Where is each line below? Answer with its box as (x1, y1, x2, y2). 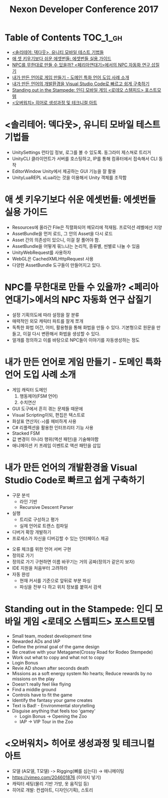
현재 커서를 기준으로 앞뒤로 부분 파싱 (19, 577, 91, 583)
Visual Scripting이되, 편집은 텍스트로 (12, 412, 85, 418)
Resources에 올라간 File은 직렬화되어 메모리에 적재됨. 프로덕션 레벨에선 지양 (12, 224, 162, 230)
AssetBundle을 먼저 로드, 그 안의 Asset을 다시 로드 (12, 230, 113, 236)
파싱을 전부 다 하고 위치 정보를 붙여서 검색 (19, 583, 102, 590)
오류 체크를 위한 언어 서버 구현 (12, 546, 71, 552)
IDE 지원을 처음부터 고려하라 (12, 565, 68, 571)
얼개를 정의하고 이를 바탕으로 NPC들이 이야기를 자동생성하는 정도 (12, 337, 140, 343)
